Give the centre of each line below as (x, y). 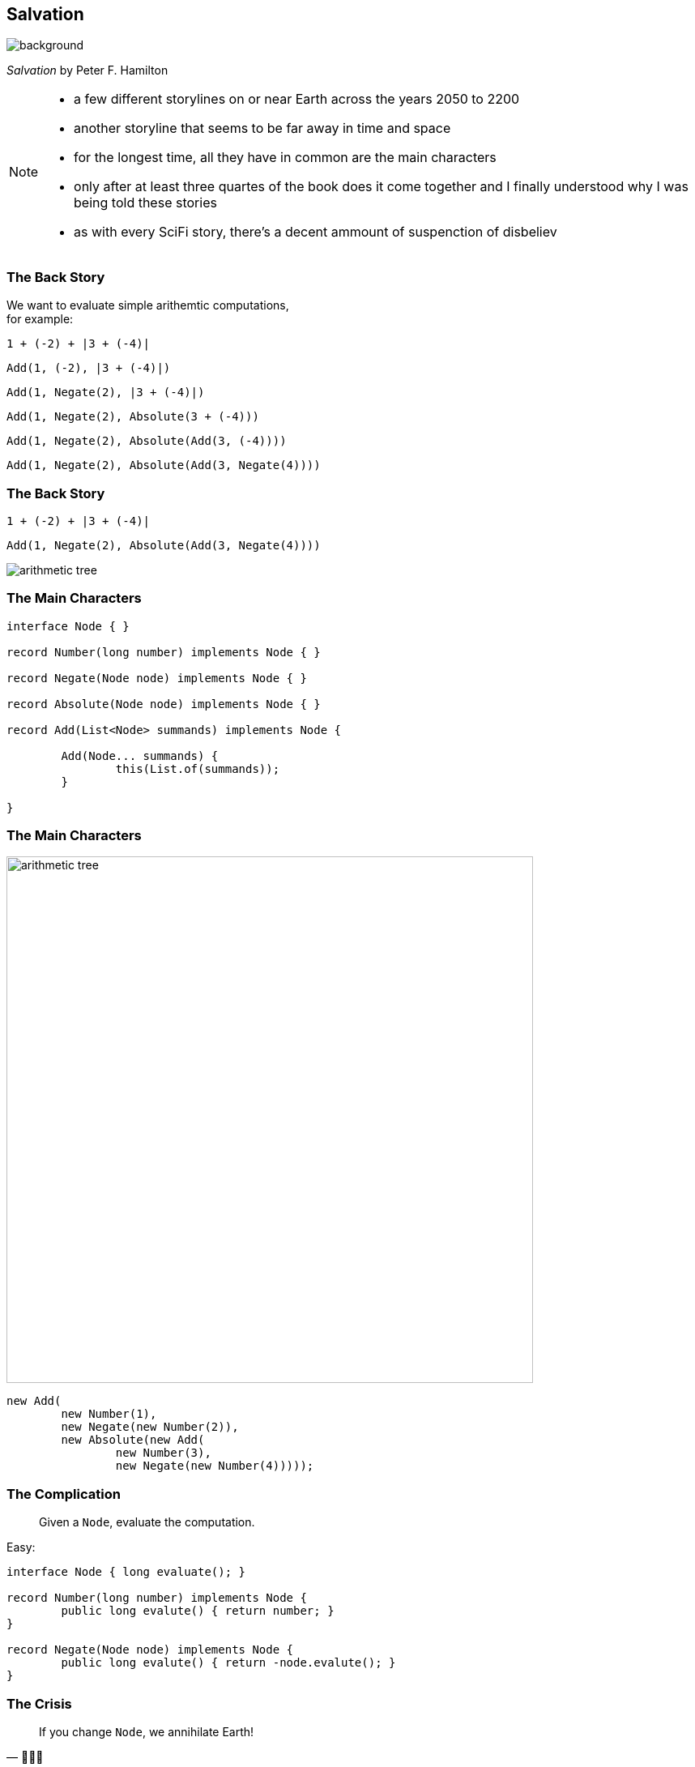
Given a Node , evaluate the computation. (147, 1522)
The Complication (64, 1494)
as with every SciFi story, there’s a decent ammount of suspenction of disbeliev (316, 232)
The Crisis (39, 1703)
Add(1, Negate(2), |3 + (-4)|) (106, 393)
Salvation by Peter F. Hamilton (87, 70)
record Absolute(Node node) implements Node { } (164, 704)
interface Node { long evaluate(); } (126, 1572)
